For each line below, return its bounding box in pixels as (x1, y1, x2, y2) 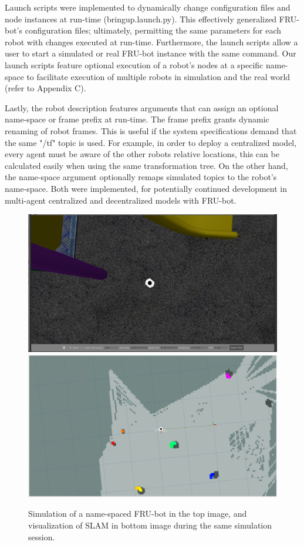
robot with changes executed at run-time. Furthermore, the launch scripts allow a (5, 35, 298, 48)
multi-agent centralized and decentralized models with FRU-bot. (5, 194, 237, 206)
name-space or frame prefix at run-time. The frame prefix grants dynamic (5, 113, 269, 125)
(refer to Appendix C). (5, 82, 86, 94)
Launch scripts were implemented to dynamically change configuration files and (5, 1, 291, 13)
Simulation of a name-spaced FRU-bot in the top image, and (28, 507, 247, 520)
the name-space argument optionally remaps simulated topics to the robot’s (5, 171, 277, 183)
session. (28, 530, 55, 543)
